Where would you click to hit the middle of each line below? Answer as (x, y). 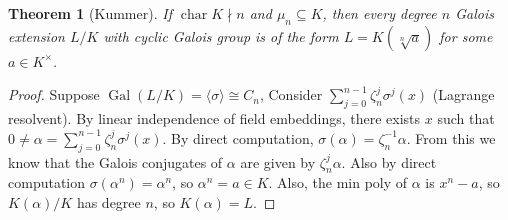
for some (466, 35)
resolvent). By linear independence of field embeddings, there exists (214, 118)
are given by (278, 161)
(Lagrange (463, 94)
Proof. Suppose (54, 94)
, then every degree (379, 13)
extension (36, 35)
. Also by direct (389, 161)
